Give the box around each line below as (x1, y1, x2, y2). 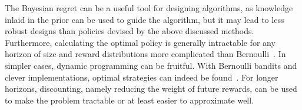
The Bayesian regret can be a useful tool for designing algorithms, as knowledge (5, 2, 293, 14)
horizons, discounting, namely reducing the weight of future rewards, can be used (5, 82, 297, 95)
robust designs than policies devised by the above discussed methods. (5, 25, 254, 37)
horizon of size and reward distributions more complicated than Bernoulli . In (5, 48, 286, 60)
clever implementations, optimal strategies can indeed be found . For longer (5, 71, 278, 83)
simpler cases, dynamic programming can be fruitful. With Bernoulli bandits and (5, 59, 297, 71)
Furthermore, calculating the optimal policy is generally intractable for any (5, 36, 276, 48)
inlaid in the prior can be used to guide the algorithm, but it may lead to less (5, 13, 284, 25)
